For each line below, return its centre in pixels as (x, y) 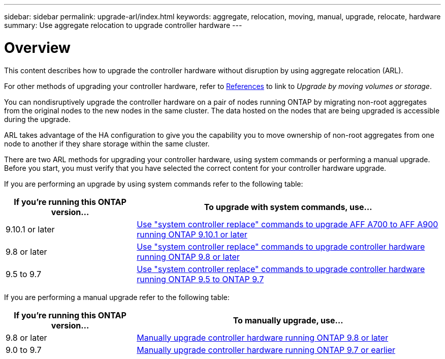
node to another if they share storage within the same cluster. (107, 143)
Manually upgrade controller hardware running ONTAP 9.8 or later (263, 337)
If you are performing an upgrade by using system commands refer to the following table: (154, 184)
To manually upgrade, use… (288, 320)
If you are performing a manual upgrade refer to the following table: (117, 297)
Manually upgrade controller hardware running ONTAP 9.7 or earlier (266, 350)
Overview (37, 48)
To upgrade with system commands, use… (288, 207)
